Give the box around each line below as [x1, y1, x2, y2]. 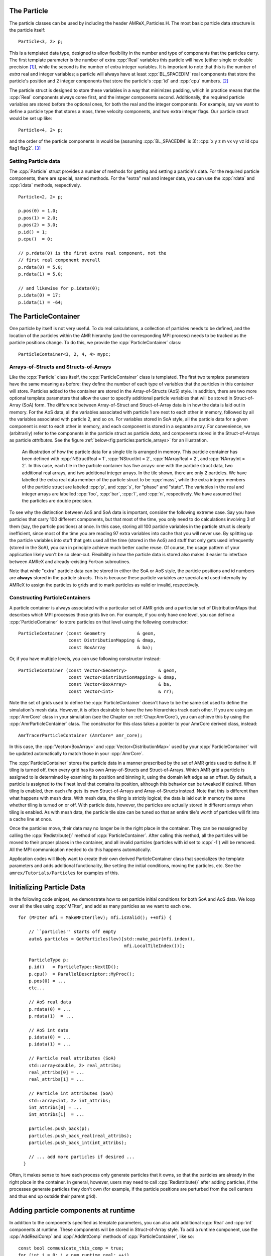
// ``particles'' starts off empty [28, 929, 116, 934]
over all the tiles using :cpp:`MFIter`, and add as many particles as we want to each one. [9, 903, 191, 909]
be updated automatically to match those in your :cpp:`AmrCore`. [9, 751, 144, 757]
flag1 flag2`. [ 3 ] [9, 145, 41, 151]
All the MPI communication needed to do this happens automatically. [9, 847, 152, 853]
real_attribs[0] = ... [28, 1070, 85, 1075]
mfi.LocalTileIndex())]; [123, 943, 185, 949]
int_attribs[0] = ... [28, 1104, 82, 1110]
